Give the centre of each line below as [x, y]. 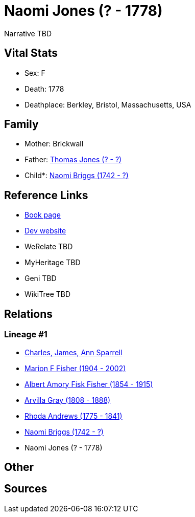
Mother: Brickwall [54, 144]
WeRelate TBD [49, 247]
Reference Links [46, 195]
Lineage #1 [26, 335]
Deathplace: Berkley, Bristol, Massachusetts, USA [108, 104]
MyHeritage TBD [53, 263]
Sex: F [35, 73]
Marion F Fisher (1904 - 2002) [75, 368]
